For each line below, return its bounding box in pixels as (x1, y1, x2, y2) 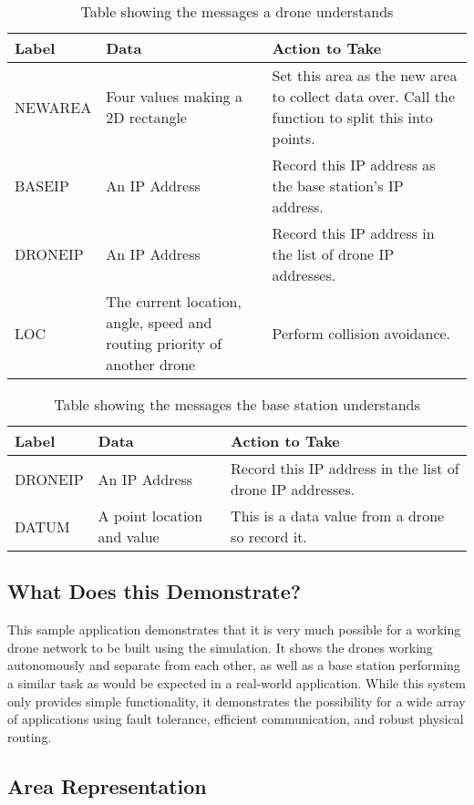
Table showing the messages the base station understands (54, 394, 420, 415)
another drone (106, 354, 196, 375)
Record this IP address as (272, 154, 436, 175)
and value (98, 526, 160, 547)
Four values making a (106, 86, 242, 107)
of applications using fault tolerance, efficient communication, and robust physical (7, 709, 464, 728)
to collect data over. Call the (272, 86, 455, 107)
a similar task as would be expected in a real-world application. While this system (7, 673, 467, 692)
